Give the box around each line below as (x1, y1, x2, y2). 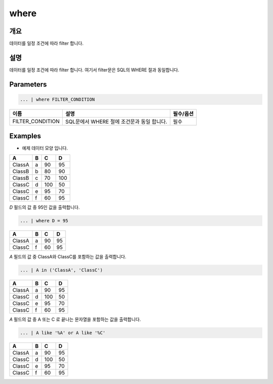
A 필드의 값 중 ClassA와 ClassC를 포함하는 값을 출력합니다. (9, 253, 126, 259)
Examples (9, 132, 41, 140)
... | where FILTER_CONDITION (20, 96, 95, 102)
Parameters (9, 80, 47, 89)
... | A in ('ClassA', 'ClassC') (20, 267, 103, 273)
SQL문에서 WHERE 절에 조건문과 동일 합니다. (65, 118, 168, 125)
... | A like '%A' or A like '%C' (20, 330, 106, 335)
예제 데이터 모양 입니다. (22, 145, 68, 151)
